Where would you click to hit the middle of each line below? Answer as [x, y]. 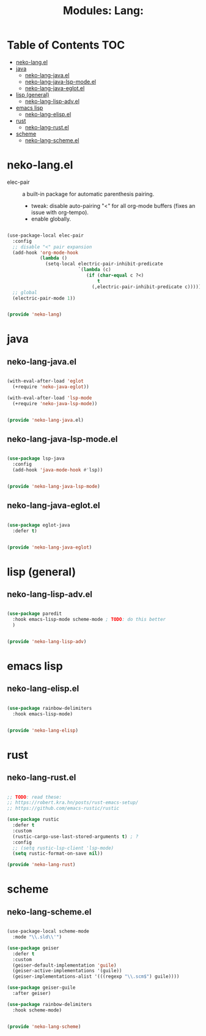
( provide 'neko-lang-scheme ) [44, 1026]
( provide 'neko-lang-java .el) [46, 420]
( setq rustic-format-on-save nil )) [58, 854]
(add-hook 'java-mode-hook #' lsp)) [58, 470]
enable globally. [51, 219]
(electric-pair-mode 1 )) [44, 298]
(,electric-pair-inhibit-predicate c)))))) [148, 287]
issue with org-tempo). [60, 212]
